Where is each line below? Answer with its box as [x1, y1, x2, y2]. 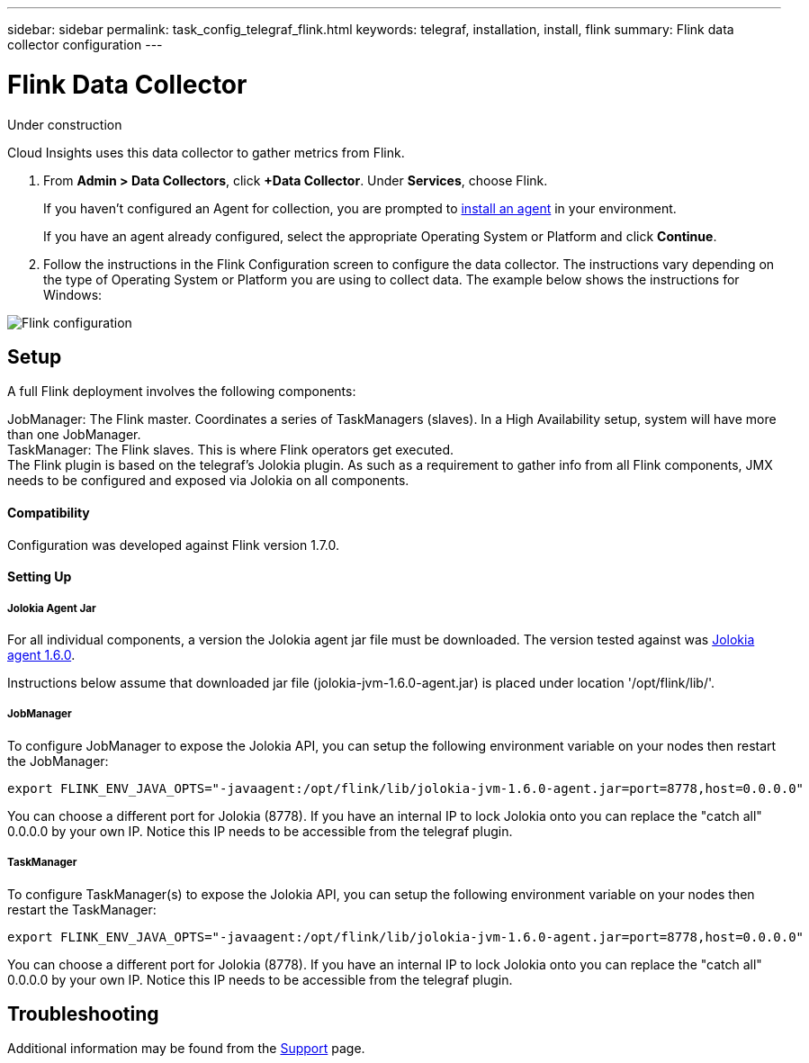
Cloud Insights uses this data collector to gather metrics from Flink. [7, 144, 405, 160]
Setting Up [7, 569, 72, 585]
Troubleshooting [7, 1002, 159, 1025]
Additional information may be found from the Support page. [7, 1040, 365, 1057]
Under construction [7, 116, 122, 132]
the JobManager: [7, 752, 109, 769]
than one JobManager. [7, 427, 141, 443]
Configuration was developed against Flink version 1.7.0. [7, 536, 340, 553]
